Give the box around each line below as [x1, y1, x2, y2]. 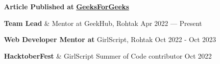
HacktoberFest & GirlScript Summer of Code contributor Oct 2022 [4, 50, 212, 61]
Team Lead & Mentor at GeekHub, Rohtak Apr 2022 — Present [4, 18, 202, 28]
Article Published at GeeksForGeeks [4, 1, 129, 11]
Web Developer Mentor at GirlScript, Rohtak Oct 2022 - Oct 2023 [4, 34, 216, 44]
